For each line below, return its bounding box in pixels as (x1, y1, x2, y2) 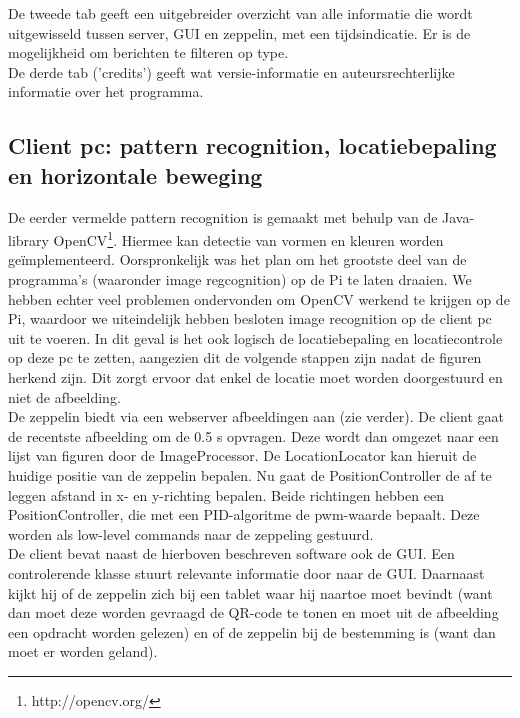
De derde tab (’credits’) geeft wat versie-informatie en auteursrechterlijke (8, 61, 455, 82)
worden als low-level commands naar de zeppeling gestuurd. (8, 523, 374, 544)
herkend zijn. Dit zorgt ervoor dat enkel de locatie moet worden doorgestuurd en (8, 366, 503, 387)
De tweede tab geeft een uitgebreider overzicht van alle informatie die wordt (8, 3, 473, 23)
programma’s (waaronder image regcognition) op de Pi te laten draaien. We (8, 269, 472, 289)
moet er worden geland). (8, 641, 158, 662)
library (8, 229, 49, 250)
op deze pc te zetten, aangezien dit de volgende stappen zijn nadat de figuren (8, 347, 482, 368)
